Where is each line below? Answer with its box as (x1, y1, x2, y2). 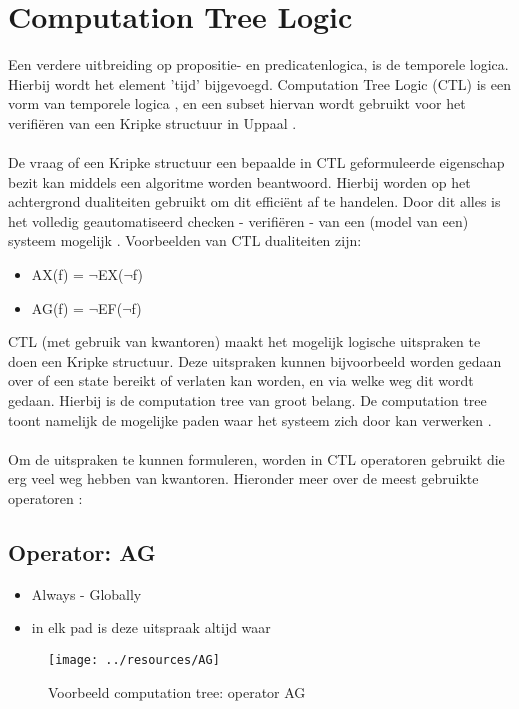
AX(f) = (31, 264, 84, 285)
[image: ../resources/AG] (48, 652, 220, 667)
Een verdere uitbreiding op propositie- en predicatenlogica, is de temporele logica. (8, 54, 509, 75)
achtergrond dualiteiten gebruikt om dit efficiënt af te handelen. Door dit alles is (8, 191, 501, 212)
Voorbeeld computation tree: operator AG (48, 681, 306, 702)
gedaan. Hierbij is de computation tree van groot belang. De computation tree (8, 390, 487, 411)
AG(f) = (31, 297, 85, 318)
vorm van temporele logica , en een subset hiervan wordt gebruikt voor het (8, 93, 466, 114)
